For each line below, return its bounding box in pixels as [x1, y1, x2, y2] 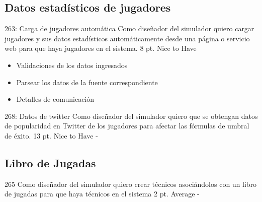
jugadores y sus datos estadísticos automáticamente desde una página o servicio [5, 33, 250, 43]
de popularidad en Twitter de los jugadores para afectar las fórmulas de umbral [5, 120, 249, 131]
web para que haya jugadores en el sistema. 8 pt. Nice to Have [5, 43, 197, 53]
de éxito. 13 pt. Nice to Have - [5, 130, 98, 141]
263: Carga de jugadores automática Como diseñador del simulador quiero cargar [5, 23, 254, 34]
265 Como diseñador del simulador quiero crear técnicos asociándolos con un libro [5, 178, 257, 189]
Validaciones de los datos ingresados [16, 59, 128, 70]
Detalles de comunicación [16, 94, 95, 104]
